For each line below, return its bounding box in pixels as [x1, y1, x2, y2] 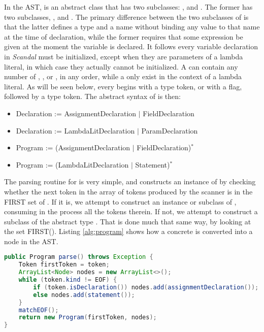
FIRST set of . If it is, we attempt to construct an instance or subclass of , [4, 196, 237, 207]
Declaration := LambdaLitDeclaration [16, 125, 135, 136]
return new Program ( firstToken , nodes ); [18, 314, 157, 321]
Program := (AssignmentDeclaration [16, 142, 130, 153]
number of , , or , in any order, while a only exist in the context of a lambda [4, 71, 242, 82]
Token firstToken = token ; [18, 261, 110, 269]
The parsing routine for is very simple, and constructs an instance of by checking [4, 176, 256, 187]
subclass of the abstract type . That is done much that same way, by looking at [4, 216, 251, 226]
